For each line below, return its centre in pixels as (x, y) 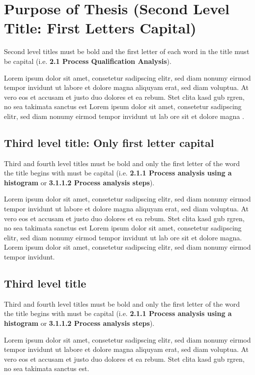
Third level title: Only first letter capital (109, 142)
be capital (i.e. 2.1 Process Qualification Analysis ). (88, 61)
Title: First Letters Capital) (100, 28)
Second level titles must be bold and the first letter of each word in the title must (127, 51)
